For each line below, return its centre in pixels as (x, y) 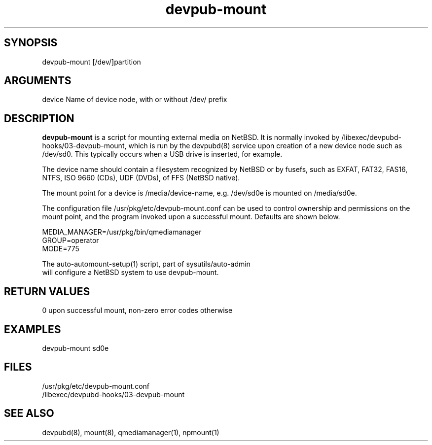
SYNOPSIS (31, 43)
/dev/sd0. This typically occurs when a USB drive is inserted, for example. (162, 154)
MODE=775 (61, 249)
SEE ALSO (29, 413)
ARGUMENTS (38, 81)
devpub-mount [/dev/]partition (91, 62)
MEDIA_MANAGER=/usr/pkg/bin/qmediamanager (122, 232)
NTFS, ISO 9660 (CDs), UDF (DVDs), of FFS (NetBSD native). (141, 178)
